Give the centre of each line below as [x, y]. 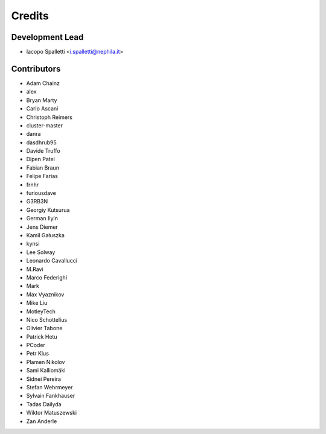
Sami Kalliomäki [46, 371]
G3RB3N [37, 202]
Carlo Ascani [42, 109]
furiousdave [41, 193]
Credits [30, 16]
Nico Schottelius [47, 319]
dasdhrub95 [41, 142]
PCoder [36, 345]
